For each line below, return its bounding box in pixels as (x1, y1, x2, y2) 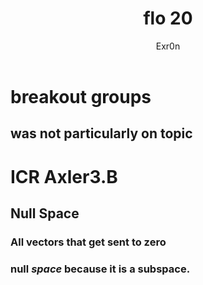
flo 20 (143, 7, 193, 30)
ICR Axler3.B (10, 165, 118, 188)
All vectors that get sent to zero (10, 235, 167, 249)
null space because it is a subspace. (10, 262, 191, 276)
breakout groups (10, 85, 152, 108)
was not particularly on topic (10, 125, 193, 142)
